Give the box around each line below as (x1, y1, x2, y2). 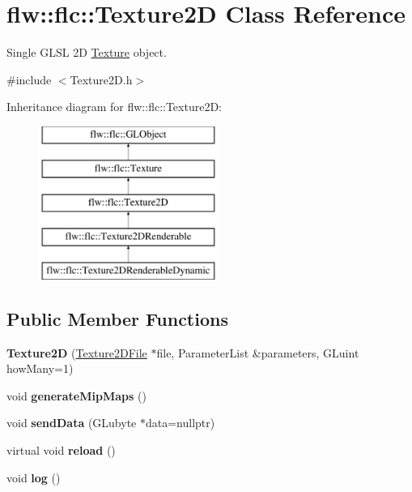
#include (6, 71, 52, 88)
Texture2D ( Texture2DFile (6, 344, 147, 361)
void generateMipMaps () (6, 387, 147, 404)
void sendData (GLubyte (6, 414, 137, 431)
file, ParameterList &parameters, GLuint (156, 344, 359, 361)
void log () (6, 468, 61, 486)
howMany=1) (6, 360, 74, 377)
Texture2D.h (70, 71, 133, 88)
